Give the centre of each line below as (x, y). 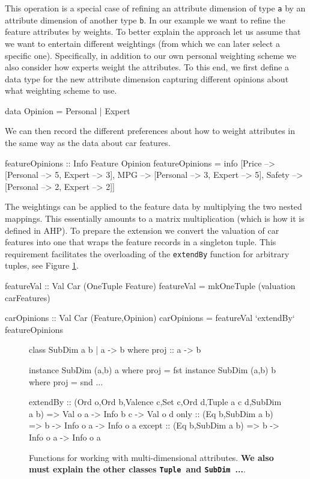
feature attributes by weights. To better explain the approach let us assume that (153, 32)
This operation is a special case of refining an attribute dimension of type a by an (155, 8)
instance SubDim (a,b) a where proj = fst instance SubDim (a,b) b (153, 370)
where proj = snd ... (66, 381)
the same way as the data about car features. (88, 143)
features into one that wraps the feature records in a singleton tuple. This (141, 242)
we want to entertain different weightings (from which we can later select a (142, 43)
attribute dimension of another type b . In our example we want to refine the (145, 20)
